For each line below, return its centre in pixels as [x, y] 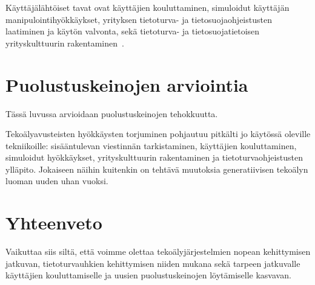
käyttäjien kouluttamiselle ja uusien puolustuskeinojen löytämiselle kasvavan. [148, 275]
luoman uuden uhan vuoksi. [57, 181]
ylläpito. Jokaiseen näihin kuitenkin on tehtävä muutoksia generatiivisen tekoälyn [157, 169]
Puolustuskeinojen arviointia [127, 84]
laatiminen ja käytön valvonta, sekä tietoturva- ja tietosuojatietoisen [133, 31]
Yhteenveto [54, 223]
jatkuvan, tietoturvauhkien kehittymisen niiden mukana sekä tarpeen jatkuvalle [153, 263]
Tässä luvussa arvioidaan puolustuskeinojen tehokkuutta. [112, 113]
